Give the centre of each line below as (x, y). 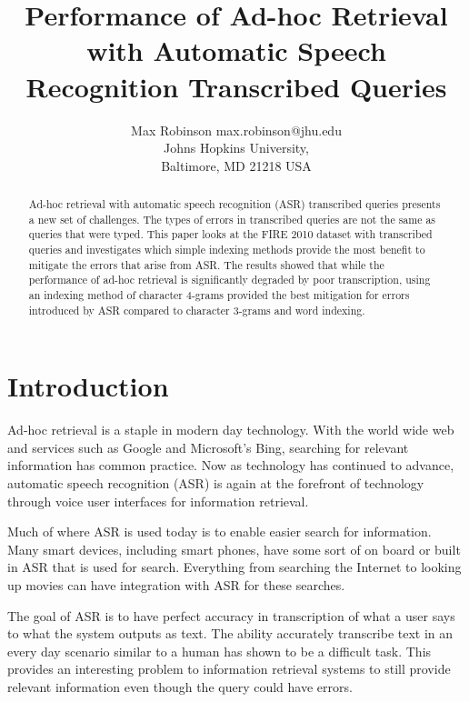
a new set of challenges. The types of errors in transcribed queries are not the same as (232, 219)
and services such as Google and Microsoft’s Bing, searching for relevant (208, 447)
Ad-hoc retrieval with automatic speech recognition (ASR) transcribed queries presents (234, 204)
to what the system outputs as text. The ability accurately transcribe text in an (230, 633)
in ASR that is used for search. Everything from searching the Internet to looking (234, 567)
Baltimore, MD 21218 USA (236, 165)
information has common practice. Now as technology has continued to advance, (231, 465)
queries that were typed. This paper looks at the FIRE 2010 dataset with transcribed (230, 234)
